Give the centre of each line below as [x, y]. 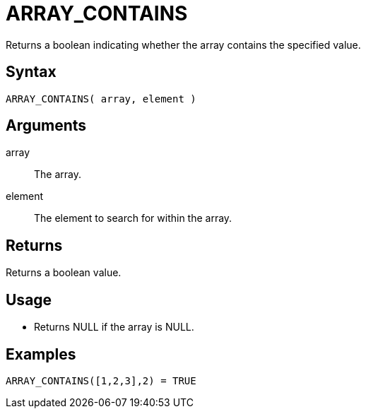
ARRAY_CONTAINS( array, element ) [101, 99]
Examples [41, 354]
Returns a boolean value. [64, 273]
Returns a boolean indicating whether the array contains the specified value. [183, 45]
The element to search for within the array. [133, 218]
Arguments [46, 126]
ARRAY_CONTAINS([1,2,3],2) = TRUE [101, 380]
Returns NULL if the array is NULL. [114, 327]
